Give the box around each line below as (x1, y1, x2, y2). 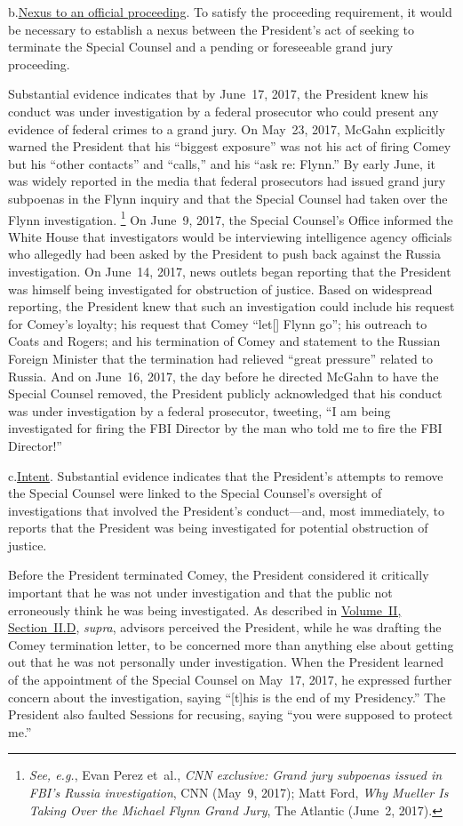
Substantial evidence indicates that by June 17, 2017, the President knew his (8, 84, 428, 103)
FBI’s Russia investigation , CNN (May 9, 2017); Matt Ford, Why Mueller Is (28, 783, 449, 801)
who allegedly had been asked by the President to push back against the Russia (8, 245, 441, 263)
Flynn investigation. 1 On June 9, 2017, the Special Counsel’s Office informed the (8, 207, 453, 229)
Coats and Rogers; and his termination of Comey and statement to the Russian (8, 332, 441, 350)
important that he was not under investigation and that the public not (8, 583, 393, 602)
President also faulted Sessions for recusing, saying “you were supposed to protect (8, 705, 453, 724)
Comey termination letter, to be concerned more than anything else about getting (8, 635, 454, 654)
